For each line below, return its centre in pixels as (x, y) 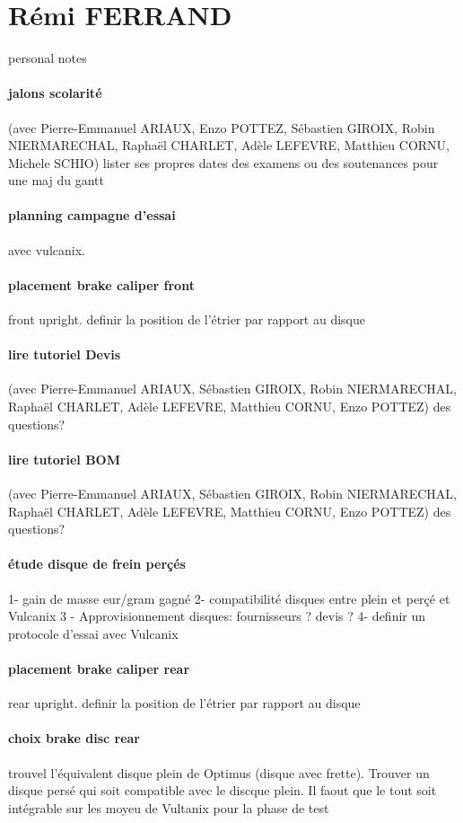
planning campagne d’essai (92, 215)
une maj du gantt (56, 180)
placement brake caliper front (101, 284)
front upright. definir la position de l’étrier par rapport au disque (187, 319)
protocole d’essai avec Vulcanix (93, 633)
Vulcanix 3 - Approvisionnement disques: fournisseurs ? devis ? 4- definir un (217, 616)
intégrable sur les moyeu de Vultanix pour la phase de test (169, 807)
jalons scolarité (55, 93)
